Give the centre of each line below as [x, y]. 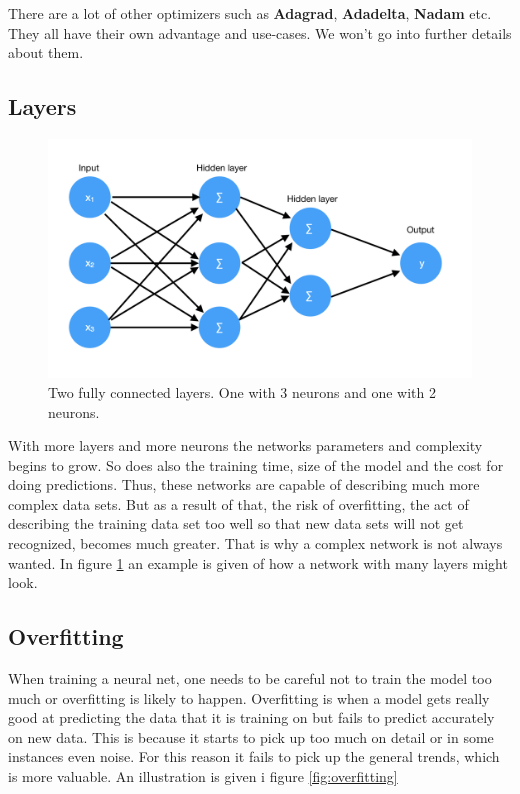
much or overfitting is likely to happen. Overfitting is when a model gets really [249, 697]
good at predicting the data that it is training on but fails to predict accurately [251, 717]
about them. [46, 52]
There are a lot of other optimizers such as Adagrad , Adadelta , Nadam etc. [250, 13]
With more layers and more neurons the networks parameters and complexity [245, 445]
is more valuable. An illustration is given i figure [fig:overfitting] [203, 776]
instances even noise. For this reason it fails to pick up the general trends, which [254, 756]
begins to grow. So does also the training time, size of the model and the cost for [256, 464]
